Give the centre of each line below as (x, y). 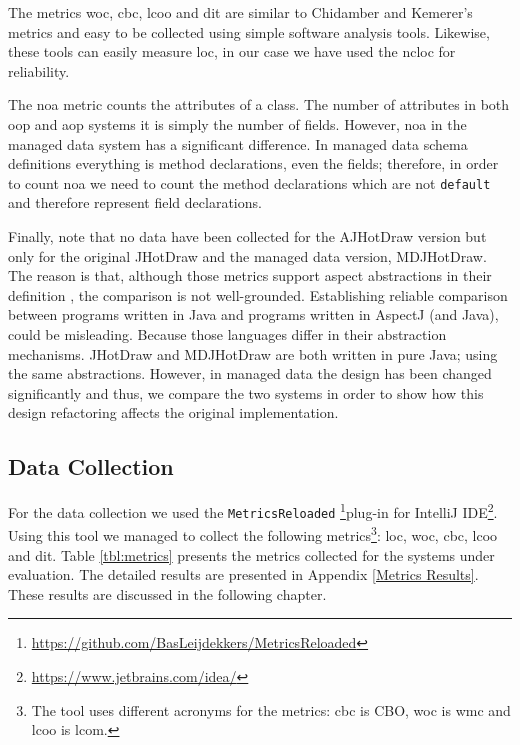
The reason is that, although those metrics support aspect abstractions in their (250, 275)
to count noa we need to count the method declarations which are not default (249, 182)
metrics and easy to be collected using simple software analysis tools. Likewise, (249, 31)
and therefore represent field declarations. (135, 202)
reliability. (39, 70)
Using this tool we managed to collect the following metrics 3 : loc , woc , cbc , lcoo (253, 534)
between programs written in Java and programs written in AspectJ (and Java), (253, 314)
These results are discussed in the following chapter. (167, 593)
